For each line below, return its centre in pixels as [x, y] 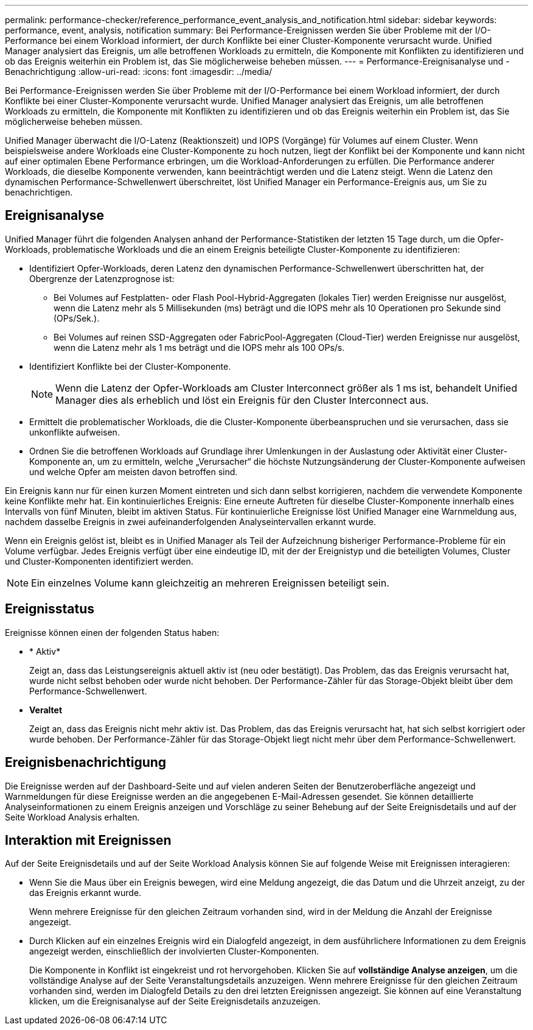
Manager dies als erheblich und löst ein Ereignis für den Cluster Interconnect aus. [242, 400]
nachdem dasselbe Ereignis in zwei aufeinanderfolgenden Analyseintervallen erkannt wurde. [191, 521]
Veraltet [46, 710]
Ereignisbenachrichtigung [86, 763]
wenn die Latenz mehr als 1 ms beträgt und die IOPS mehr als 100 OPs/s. [199, 347]
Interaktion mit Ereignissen [88, 840]
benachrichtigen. [39, 192]
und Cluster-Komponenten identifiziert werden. [99, 561]
